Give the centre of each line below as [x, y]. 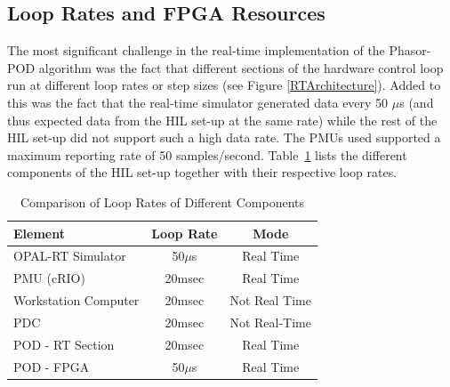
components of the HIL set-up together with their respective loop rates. [202, 172]
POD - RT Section [64, 344]
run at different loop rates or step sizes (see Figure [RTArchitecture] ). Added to [224, 85]
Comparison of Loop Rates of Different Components [162, 202]
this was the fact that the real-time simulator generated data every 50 [198, 102]
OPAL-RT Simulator [70, 256]
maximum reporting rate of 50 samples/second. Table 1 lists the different [207, 154]
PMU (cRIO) [49, 278]
